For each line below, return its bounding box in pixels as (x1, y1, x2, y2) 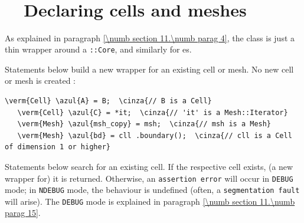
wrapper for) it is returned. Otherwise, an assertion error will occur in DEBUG (5, 172, 293, 184)
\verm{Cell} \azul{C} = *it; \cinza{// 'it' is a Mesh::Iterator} (17, 108, 288, 117)
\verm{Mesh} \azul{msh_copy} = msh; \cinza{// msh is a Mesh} (17, 120, 272, 129)
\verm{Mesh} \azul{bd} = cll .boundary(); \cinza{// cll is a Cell (17, 131, 292, 140)
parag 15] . (5, 206, 41, 219)
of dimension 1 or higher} (5, 143, 110, 152)
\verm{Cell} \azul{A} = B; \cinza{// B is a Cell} (5, 96, 212, 105)
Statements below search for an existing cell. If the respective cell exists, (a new (5, 160, 293, 172)
